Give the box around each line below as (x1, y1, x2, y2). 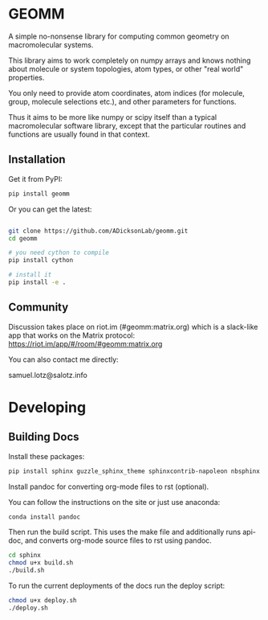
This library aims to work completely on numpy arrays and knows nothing (8, 55, 251, 65)
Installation (8, 153, 66, 166)
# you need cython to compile (8, 248, 110, 257)
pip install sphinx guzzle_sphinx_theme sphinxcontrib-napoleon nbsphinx (8, 467, 261, 475)
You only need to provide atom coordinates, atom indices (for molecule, (8, 88, 245, 97)
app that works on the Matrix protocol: (8, 331, 135, 340)
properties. (8, 72, 45, 82)
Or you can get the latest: (8, 204, 92, 214)
